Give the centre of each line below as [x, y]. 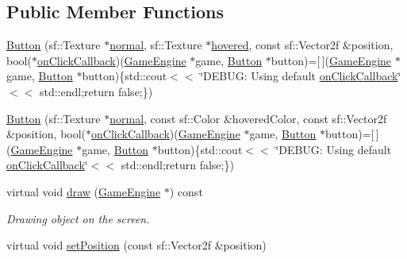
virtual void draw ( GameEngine [84, 191]
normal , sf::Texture [156, 45]
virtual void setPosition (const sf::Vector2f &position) [136, 245]
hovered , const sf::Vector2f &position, [302, 45]
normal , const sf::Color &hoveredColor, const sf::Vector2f [248, 118]
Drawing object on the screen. [78, 218]
